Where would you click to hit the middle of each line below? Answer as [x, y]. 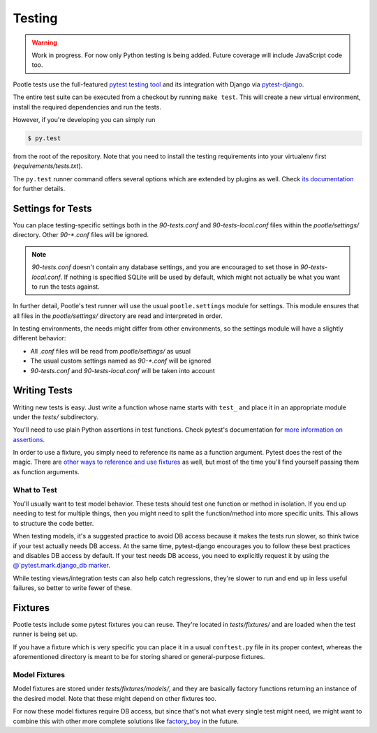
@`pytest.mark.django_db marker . [62, 566]
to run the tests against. [66, 287]
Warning [44, 43]
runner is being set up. [45, 634]
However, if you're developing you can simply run [84, 119]
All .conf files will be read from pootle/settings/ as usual [111, 351]
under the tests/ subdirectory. [56, 417]
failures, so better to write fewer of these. [73, 588]
